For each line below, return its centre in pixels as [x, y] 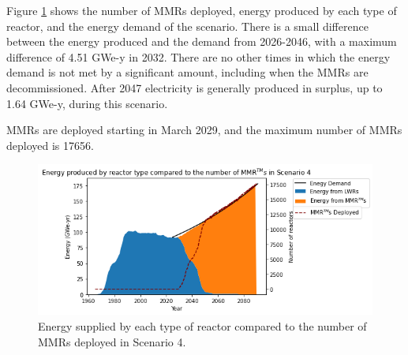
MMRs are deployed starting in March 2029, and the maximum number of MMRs [204, 130]
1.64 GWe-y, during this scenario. [87, 103]
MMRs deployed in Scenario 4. [112, 341]
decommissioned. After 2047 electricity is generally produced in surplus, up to [195, 87]
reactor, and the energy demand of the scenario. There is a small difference [187, 26]
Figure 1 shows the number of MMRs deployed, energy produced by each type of [202, 10]
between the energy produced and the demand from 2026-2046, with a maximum [202, 41]
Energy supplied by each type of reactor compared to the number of [202, 325]
